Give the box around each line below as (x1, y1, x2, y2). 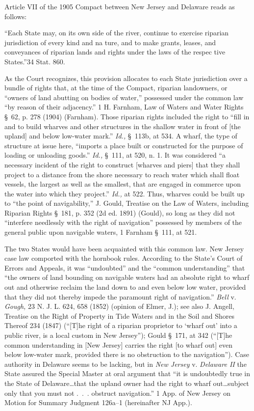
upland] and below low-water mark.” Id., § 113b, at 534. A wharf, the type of (4, 131, 237, 141)
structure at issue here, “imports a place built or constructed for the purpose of (4, 140, 243, 150)
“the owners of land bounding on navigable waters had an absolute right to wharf (4, 272, 250, 282)
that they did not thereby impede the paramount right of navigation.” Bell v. (4, 291, 236, 301)
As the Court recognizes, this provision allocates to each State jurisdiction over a (4, 73, 248, 83)
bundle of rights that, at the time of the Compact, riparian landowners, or (4, 82, 228, 93)
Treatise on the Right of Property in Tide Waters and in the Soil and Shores (4, 310, 235, 321)
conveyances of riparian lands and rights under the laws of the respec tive (4, 47, 226, 57)
